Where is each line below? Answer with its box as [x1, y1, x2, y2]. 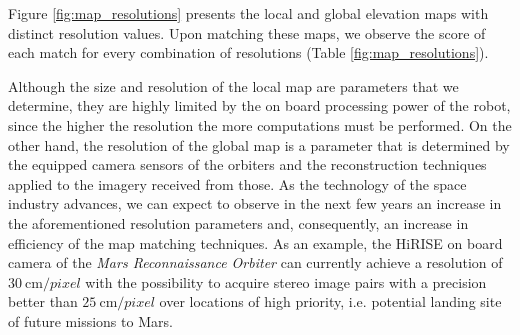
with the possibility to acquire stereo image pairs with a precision [85, 271, 487, 292]
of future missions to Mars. [8, 310, 173, 331]
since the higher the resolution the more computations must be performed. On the [8, 114, 512, 135]
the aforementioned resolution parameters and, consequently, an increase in [8, 212, 469, 233]
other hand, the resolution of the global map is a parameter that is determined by [8, 134, 510, 155]
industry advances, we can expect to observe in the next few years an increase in [8, 193, 502, 214]
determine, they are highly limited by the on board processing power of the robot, [8, 95, 511, 116]
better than [8, 291, 78, 312]
